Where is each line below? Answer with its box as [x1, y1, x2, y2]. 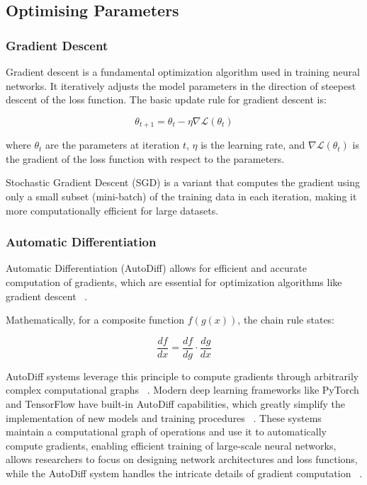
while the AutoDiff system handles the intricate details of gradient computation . [6, 466, 363, 481]
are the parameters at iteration [45, 137, 180, 152]
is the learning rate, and [201, 137, 305, 152]
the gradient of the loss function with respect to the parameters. [6, 151, 285, 166]
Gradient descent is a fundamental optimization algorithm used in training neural [6, 64, 360, 79]
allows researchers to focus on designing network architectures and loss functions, [6, 452, 358, 467]
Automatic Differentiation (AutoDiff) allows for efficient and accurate [6, 261, 307, 275]
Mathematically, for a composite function [6, 312, 185, 327]
